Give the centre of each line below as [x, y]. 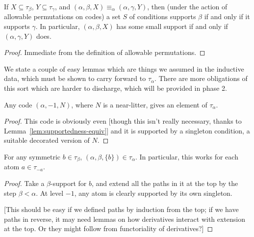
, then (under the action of [187, 6]
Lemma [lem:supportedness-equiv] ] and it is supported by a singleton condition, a [127, 130]
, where [82, 104]
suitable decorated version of [47, 140]
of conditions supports [163, 16]
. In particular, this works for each [187, 156]
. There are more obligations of [201, 78]
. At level [50, 193]
